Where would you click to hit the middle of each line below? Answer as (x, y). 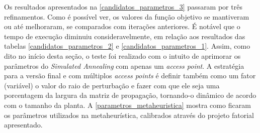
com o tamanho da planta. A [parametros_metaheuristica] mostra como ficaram (127, 105)
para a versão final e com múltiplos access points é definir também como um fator (130, 76)
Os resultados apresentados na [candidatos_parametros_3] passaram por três (123, 7)
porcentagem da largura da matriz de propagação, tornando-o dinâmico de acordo (130, 95)
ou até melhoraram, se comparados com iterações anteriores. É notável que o (122, 26)
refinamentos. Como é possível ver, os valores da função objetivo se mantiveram (127, 16)
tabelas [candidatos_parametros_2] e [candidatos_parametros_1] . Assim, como (127, 46)
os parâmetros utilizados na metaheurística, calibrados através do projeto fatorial (129, 115)
